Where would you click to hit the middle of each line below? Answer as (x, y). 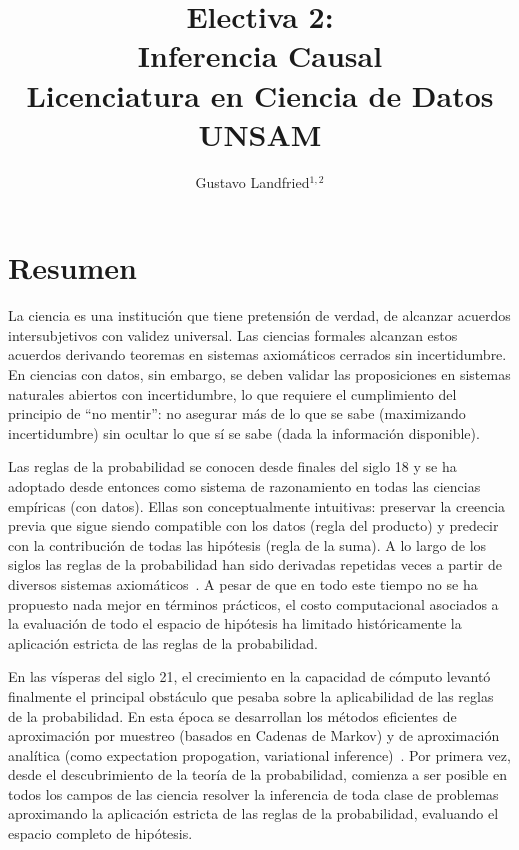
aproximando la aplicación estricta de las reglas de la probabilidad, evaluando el (253, 813)
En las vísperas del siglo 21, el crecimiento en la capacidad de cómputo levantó (249, 676)
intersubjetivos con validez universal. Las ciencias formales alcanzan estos (233, 334)
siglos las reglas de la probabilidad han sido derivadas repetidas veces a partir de (255, 564)
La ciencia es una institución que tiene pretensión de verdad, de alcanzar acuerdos (259, 315)
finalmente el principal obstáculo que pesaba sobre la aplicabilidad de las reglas (251, 695)
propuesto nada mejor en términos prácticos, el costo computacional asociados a (253, 603)
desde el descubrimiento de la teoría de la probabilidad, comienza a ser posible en (257, 774)
